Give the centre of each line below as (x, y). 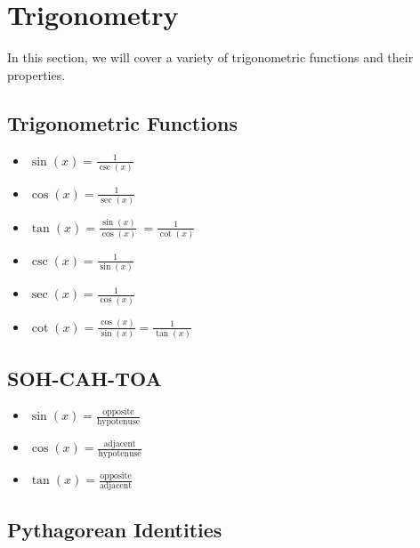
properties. (36, 74)
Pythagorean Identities (115, 529)
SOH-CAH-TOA (85, 378)
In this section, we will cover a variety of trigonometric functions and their (210, 57)
